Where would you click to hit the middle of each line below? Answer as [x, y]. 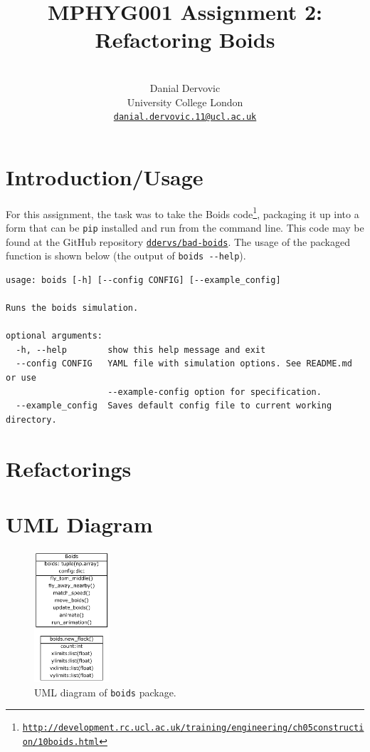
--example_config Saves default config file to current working [174, 406]
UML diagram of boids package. [105, 692]
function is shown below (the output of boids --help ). [126, 256]
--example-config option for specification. [215, 392]
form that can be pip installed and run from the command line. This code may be [185, 227]
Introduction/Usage [105, 176]
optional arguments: [54, 336]
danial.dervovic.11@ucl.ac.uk [185, 117]
